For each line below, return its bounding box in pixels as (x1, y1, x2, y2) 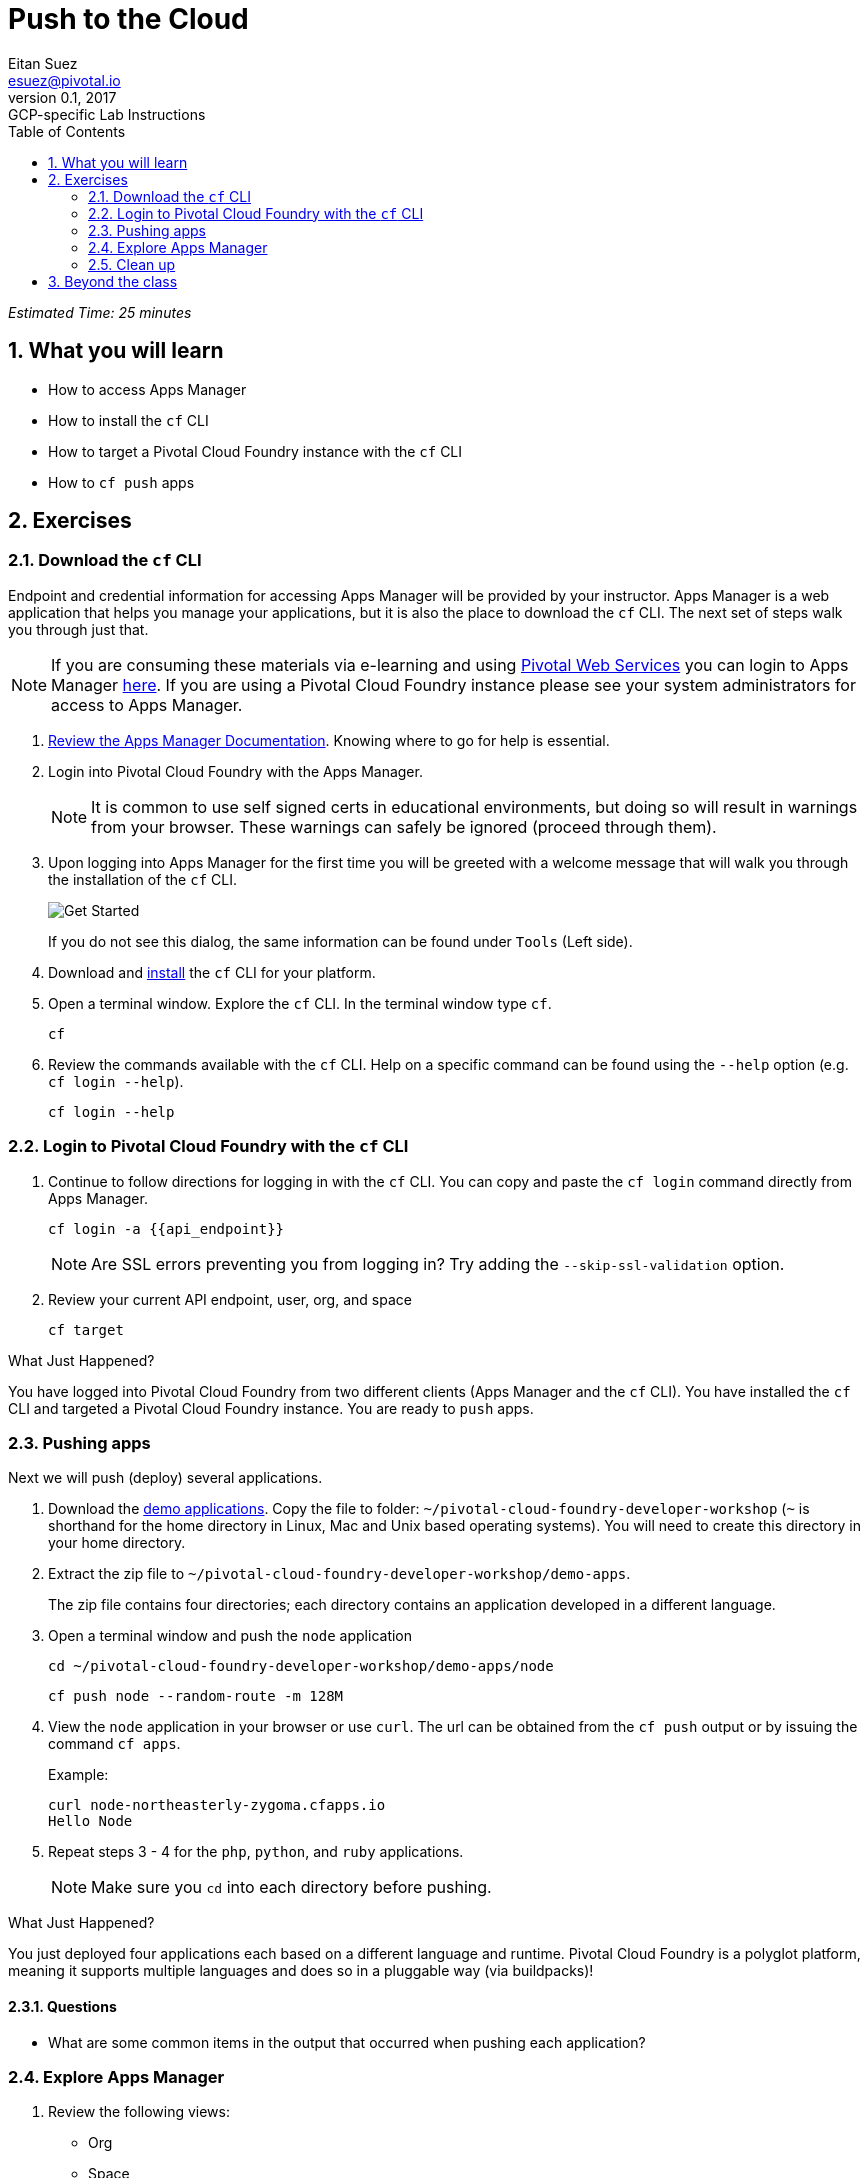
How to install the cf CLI (48, 411, 209, 429)
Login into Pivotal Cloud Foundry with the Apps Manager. (48, 762, 423, 780)
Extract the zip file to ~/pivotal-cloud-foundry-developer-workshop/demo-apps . (48, 1565, 631, 1583)
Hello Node (48, 1813, 133, 1830)
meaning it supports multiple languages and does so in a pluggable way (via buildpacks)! (8, 1962, 594, 1980)
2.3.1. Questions (8, 1997, 117, 2015)
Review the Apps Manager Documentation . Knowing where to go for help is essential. (48, 731, 610, 749)
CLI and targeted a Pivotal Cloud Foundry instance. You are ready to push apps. (8, 1399, 534, 1417)
